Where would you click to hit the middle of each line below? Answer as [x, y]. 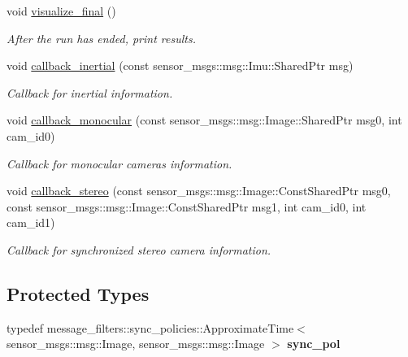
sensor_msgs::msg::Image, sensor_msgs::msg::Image [136, 344]
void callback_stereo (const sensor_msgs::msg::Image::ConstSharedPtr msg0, [199, 191]
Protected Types [78, 293]
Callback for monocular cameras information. [119, 163]
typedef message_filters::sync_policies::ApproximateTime [150, 327]
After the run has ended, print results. [101, 38]
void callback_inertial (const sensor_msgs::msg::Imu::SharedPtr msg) [180, 65]
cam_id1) [31, 222]
